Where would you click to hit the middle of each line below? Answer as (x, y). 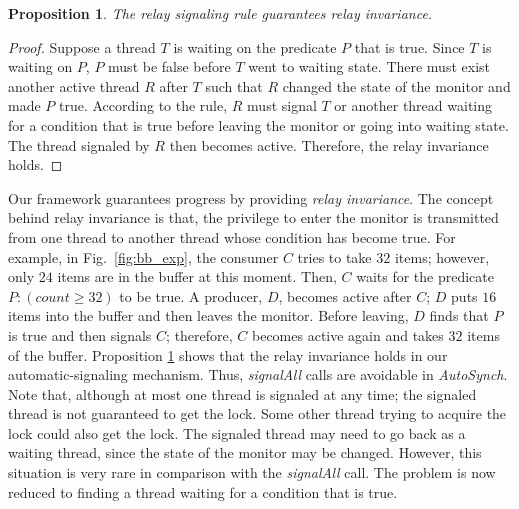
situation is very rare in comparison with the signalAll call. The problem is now (252, 472)
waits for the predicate (425, 276)
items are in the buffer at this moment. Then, (197, 276)
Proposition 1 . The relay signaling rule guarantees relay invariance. (220, 13)
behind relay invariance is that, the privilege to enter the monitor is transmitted (253, 217)
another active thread (74, 85)
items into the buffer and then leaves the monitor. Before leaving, (208, 315)
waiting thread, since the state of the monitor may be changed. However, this (245, 452)
